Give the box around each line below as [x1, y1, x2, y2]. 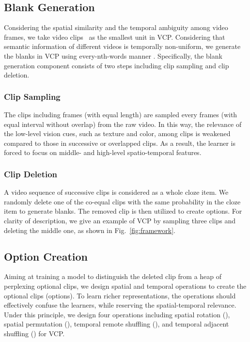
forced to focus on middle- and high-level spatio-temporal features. [4, 147, 202, 157]
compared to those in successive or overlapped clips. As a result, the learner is [4, 138, 235, 148]
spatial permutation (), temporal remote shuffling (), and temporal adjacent [4, 319, 229, 329]
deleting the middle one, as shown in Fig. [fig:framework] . [4, 225, 175, 235]
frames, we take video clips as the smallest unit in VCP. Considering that [4, 31, 225, 42]
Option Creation [4, 249, 88, 264]
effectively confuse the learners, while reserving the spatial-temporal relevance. [4, 300, 236, 310]
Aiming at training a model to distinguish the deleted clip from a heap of [4, 271, 222, 281]
